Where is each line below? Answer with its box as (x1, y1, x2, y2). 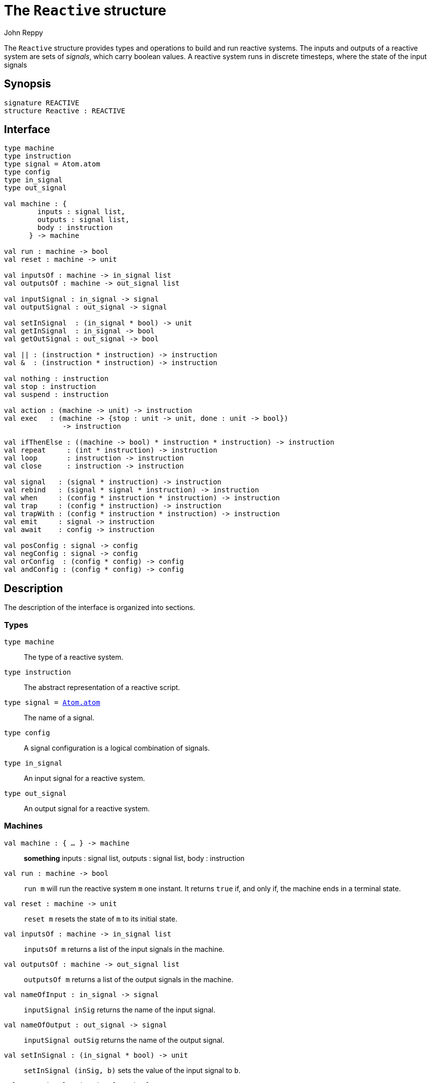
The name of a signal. (24, 713, 95, 722)
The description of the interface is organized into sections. (4, 603, 195, 612)
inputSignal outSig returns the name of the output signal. (24, 1035, 225, 1044)
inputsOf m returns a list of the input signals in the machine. (24, 944, 225, 953)
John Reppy (4, 28, 43, 37)
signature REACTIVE (4, 98, 79, 107)
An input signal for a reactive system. (24, 774, 145, 783)
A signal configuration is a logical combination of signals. (24, 744, 210, 753)
